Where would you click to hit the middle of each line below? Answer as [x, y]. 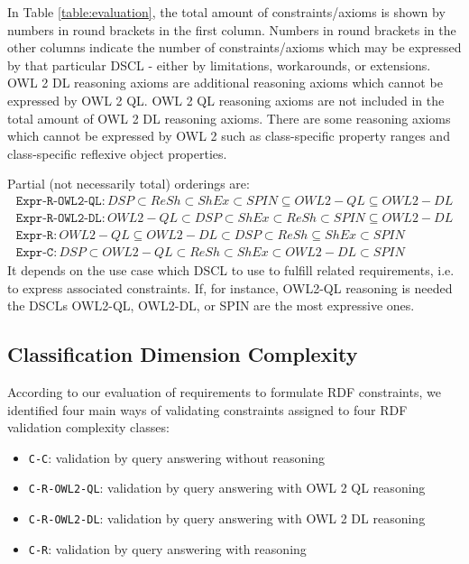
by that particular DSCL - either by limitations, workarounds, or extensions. [219, 65]
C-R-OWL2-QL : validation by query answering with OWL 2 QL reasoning [227, 488]
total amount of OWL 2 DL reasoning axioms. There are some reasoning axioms [229, 118]
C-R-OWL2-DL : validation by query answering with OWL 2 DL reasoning [227, 518]
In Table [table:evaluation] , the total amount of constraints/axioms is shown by [226, 12]
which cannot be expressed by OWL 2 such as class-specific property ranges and [229, 136]
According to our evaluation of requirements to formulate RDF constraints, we [224, 392]
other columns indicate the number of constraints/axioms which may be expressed [234, 47]
